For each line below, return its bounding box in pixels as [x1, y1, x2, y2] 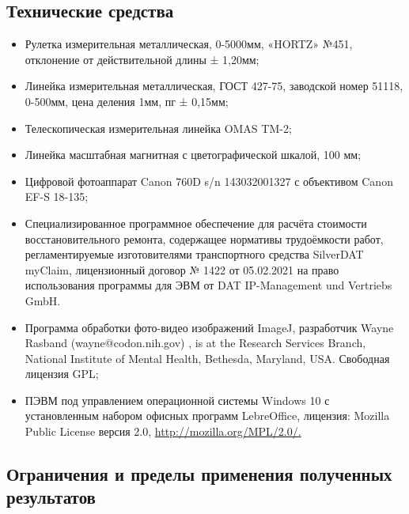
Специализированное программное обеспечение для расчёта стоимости [25, 214, 367, 231]
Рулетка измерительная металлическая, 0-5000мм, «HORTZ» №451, [25, 36, 353, 52]
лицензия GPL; [25, 365, 99, 382]
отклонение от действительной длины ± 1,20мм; [25, 51, 259, 67]
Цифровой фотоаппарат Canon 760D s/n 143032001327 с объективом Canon [25, 172, 393, 189]
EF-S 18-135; [25, 188, 89, 205]
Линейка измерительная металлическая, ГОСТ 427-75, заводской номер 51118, [25, 77, 403, 94]
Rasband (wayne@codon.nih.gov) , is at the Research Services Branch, [25, 334, 366, 351]
